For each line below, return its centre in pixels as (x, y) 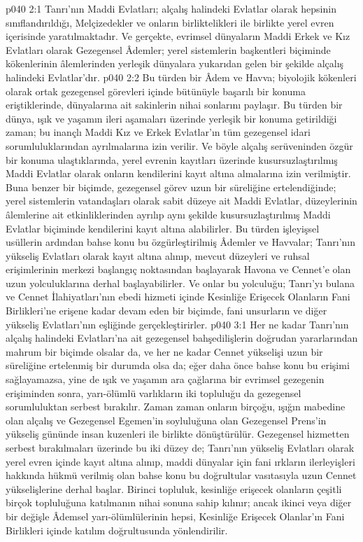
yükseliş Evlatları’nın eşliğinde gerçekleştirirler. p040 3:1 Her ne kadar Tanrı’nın (177, 324)
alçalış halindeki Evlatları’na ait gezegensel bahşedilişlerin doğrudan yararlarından (182, 338)
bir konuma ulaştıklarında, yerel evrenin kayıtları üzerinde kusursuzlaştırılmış (172, 159)
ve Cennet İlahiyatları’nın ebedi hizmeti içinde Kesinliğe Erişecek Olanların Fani (178, 297)
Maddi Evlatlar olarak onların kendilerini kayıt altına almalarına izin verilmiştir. (178, 173)
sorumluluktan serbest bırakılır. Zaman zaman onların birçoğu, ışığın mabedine (176, 406)
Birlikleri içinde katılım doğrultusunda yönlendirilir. (117, 530)
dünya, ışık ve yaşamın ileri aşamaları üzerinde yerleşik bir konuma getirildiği (171, 118)
